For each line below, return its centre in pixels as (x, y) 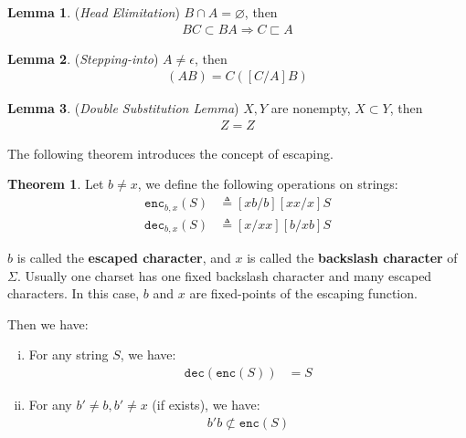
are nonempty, (311, 108)
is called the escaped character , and (124, 258)
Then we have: (48, 323)
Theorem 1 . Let (56, 184)
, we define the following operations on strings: (268, 184)
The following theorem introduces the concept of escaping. (170, 153)
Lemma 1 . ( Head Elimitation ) (94, 12)
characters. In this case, (74, 293)
